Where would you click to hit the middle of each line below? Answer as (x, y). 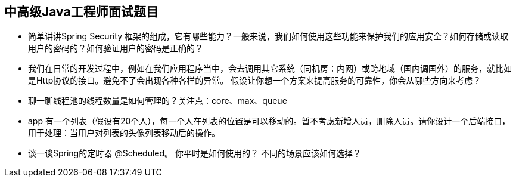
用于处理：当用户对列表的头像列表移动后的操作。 (124, 133)
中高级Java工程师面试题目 (81, 12)
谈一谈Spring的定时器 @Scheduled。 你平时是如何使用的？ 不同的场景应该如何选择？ (195, 153)
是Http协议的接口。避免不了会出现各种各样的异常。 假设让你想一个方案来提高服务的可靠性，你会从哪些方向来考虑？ (255, 81)
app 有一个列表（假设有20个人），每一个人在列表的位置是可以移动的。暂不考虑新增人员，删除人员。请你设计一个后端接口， (269, 121)
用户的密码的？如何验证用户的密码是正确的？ (116, 48)
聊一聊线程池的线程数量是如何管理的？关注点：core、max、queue (158, 101)
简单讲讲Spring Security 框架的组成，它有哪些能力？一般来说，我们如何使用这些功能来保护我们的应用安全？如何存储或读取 (268, 36)
